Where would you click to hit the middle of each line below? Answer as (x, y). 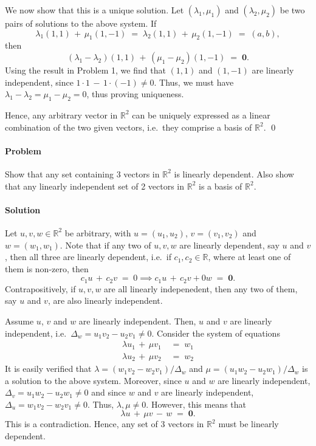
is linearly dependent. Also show (234, 173)
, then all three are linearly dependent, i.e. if (88, 257)
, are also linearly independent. (105, 300)
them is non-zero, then (47, 268)
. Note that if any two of (105, 245)
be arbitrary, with (98, 232)
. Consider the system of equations (216, 333)
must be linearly (249, 424)
